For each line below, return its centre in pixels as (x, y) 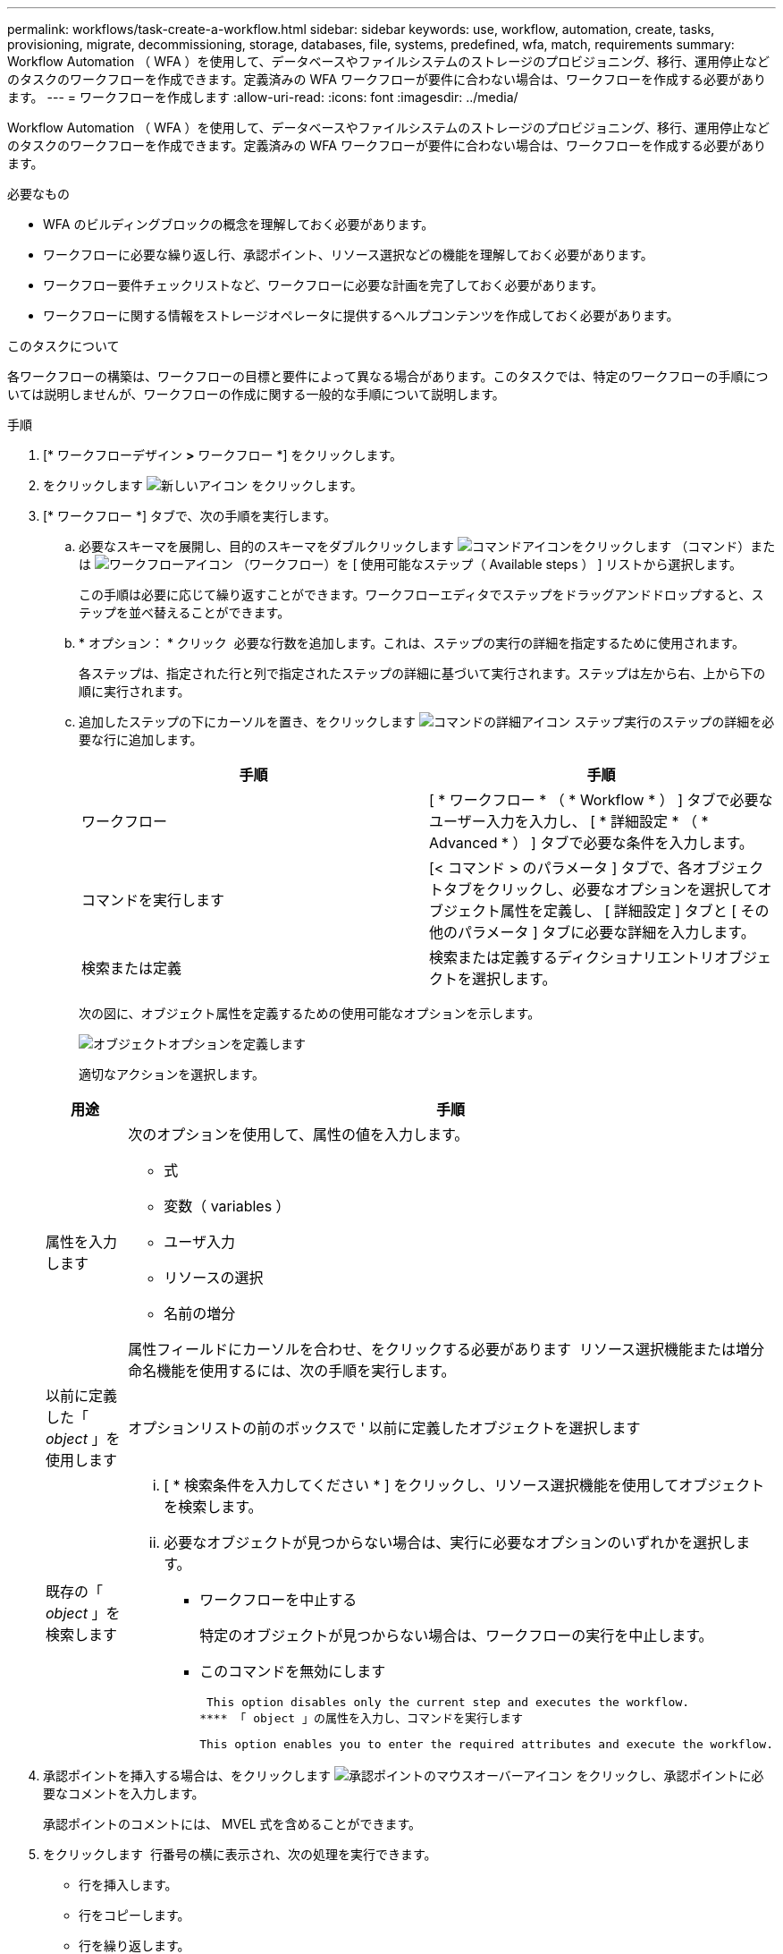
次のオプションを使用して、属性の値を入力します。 (299, 1134)
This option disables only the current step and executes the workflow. (448, 1702)
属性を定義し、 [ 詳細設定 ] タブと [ (619, 911)
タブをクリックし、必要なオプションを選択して (601, 889)
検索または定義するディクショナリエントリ (572, 957)
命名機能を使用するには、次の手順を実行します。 (292, 1371)
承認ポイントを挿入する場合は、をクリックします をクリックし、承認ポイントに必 (404, 1776)
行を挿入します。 (128, 1885)
